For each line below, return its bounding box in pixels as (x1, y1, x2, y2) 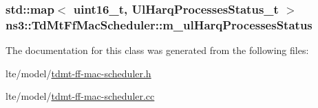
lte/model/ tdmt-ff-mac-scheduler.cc (6, 89, 155, 103)
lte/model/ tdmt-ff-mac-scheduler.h (6, 66, 151, 80)
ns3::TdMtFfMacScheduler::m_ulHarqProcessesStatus (6, 16, 312, 33)
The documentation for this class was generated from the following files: (6, 43, 309, 57)
